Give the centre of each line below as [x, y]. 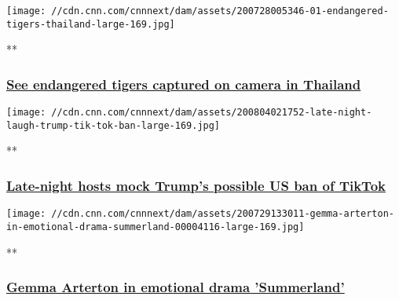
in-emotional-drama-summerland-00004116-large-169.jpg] [156, 227]
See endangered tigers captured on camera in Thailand [184, 84]
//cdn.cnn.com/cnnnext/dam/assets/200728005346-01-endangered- [220, 11]
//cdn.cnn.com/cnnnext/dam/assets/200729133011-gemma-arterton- [223, 214]
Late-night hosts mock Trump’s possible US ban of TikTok [196, 185]
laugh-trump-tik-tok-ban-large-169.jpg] [113, 125]
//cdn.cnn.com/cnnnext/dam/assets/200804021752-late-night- [212, 113]
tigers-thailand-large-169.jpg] [91, 24]
